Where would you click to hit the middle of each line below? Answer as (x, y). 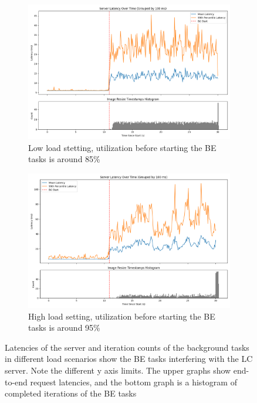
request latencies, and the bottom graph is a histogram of (133, 382)
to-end (16, 382)
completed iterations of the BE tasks (71, 393)
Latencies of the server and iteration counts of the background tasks (127, 347)
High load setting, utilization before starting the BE (122, 316)
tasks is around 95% (64, 328)
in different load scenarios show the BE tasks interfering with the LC (129, 359)
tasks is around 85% (64, 159)
